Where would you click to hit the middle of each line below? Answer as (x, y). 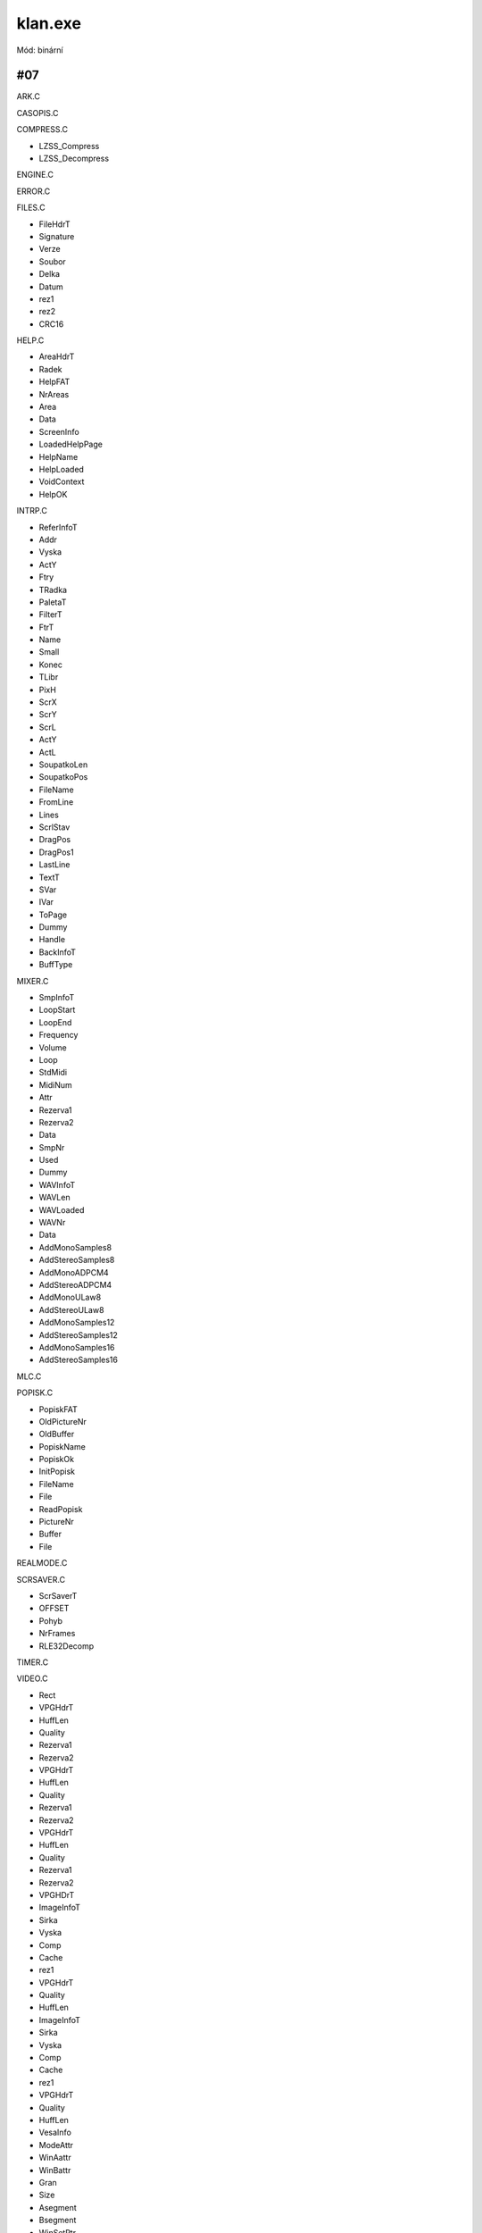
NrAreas (54, 394)
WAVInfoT (57, 1184)
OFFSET (54, 1609)
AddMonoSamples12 (77, 1323)
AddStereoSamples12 (78, 1334)
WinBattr (55, 2170)
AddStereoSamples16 (78, 1360)
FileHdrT (54, 224)
